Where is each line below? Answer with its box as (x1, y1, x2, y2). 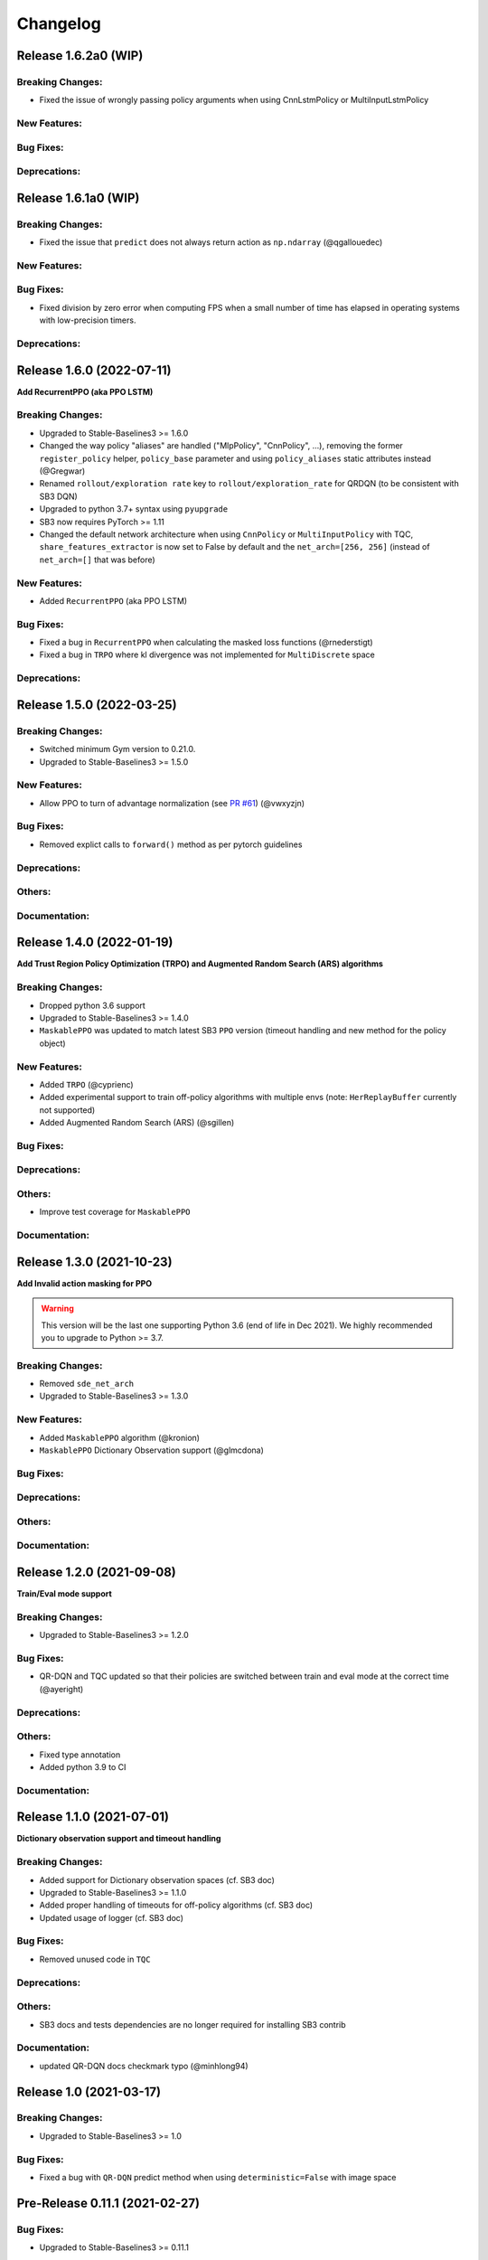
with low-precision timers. (39, 315, 136, 325)
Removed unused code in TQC (39, 1954, 151, 1964)
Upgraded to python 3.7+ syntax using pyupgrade (39, 504, 229, 514)
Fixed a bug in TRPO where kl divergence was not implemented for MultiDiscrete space (39, 649, 375, 660)
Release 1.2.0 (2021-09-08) (16, 1565, 176, 1580)
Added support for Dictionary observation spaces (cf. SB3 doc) (39, 1874, 275, 1885)
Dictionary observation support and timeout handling (16, 1833, 221, 1844)
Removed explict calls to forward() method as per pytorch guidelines (39, 839, 303, 850)
